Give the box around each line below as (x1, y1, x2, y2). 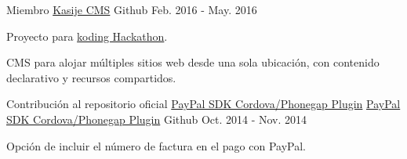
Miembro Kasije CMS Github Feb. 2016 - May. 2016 (6, 2, 257, 17)
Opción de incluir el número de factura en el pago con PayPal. (6, 137, 307, 154)
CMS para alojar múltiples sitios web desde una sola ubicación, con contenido (6, 54, 380, 70)
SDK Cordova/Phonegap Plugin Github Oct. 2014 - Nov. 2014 (6, 110, 307, 127)
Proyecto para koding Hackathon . (6, 27, 168, 44)
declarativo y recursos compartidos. (6, 69, 176, 85)
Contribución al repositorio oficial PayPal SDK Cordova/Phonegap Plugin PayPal (6, 96, 401, 112)
